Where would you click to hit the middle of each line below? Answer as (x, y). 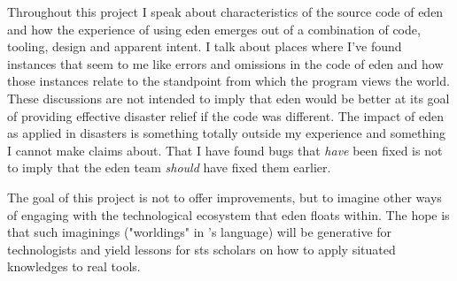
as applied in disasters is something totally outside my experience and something (226, 133)
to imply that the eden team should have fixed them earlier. (169, 167)
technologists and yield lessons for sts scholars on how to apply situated (201, 249)
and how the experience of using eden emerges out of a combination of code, (214, 29)
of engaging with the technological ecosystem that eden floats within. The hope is (228, 214)
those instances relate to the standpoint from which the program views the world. (228, 81)
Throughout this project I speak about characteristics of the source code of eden (225, 11)
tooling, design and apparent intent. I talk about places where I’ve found (205, 46)
